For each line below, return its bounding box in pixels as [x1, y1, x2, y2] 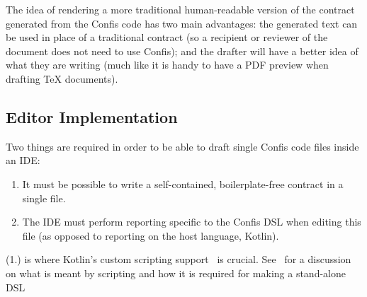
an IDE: [6, 153, 40, 168]
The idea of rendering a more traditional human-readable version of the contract [6, 2, 355, 16]
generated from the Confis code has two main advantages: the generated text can [6, 16, 358, 30]
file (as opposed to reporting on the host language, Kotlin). [22, 228, 279, 243]
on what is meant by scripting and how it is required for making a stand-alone [6, 265, 346, 280]
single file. [22, 190, 66, 205]
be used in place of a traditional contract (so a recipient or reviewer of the [6, 30, 328, 45]
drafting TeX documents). [6, 71, 118, 86]
